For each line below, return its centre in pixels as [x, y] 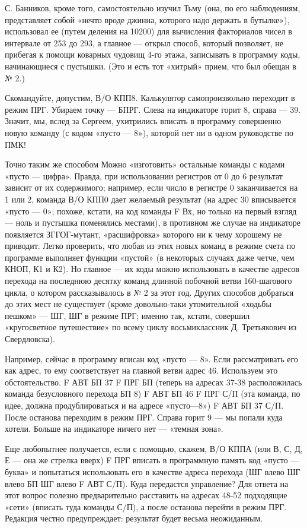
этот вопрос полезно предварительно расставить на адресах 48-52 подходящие [146, 495]
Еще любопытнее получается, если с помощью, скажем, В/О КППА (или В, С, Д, [154, 448]
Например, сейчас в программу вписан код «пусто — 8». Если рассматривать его [151, 358]
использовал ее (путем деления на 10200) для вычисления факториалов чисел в [148, 31]
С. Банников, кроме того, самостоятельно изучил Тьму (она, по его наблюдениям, [153, 8]
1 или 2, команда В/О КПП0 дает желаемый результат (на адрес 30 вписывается [151, 199]
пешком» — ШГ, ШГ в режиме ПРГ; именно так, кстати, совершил [127, 315]
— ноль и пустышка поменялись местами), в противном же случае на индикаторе [153, 222]
